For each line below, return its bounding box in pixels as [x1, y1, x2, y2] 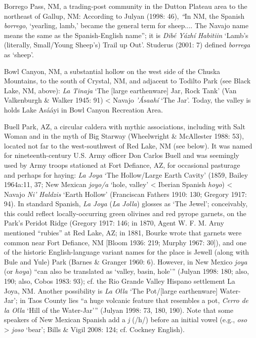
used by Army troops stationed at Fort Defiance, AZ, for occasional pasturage [4, 159, 240, 170]
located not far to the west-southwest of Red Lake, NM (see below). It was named [4, 140, 253, 150]
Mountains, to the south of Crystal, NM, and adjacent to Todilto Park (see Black [4, 75, 251, 86]
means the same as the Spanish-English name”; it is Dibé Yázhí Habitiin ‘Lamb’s [4, 30, 249, 40]
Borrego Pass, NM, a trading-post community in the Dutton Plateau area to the [4, 1, 248, 11]
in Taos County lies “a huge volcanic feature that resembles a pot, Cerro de [20, 295, 249, 305]
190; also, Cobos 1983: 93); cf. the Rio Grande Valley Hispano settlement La [4, 276, 235, 286]
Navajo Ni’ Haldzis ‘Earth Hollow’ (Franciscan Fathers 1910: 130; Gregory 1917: [4, 188, 247, 199]
